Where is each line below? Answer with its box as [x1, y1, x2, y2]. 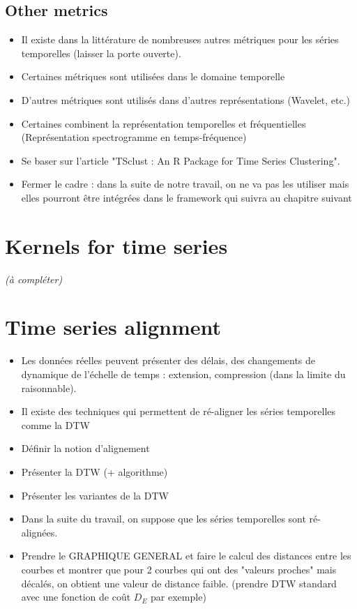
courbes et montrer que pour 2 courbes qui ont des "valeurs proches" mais [21, 562, 337, 576]
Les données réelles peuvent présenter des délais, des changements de [21, 353, 316, 368]
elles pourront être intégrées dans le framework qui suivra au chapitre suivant [21, 190, 352, 204]
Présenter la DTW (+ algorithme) [21, 464, 168, 479]
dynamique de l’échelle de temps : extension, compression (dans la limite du [21, 366, 346, 381]
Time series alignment [5, 313, 222, 341]
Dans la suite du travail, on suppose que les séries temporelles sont [21, 511, 306, 526]
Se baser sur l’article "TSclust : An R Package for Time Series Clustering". [21, 153, 340, 167]
